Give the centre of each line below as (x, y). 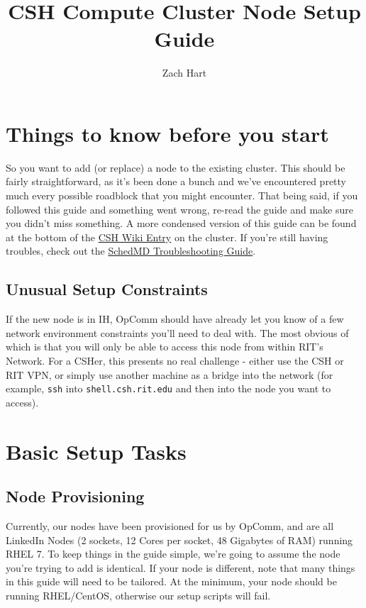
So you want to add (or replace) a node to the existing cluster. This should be (176, 167)
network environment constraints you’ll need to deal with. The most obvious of (177, 332)
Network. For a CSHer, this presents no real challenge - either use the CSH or (175, 360)
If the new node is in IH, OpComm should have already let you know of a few (175, 319)
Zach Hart (184, 73)
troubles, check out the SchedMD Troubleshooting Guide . (131, 251)
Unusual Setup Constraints (107, 289)
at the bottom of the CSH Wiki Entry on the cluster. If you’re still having (167, 237)
